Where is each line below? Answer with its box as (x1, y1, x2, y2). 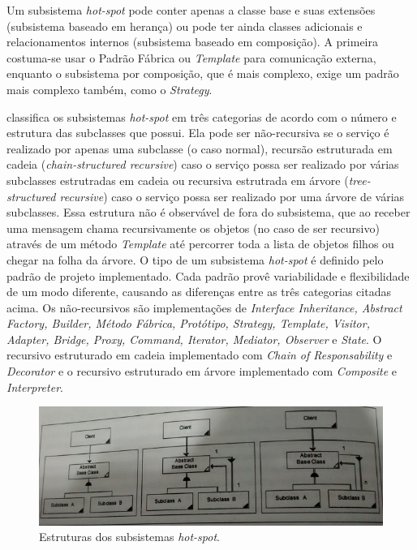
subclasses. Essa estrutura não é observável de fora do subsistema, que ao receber (6, 204, 411, 221)
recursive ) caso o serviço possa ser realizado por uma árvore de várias (59, 187, 405, 204)
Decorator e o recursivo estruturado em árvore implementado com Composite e (6, 363, 398, 380)
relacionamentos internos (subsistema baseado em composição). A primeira (6, 33, 378, 50)
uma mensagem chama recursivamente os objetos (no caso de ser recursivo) (6, 219, 380, 236)
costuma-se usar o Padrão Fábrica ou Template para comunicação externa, (6, 49, 376, 66)
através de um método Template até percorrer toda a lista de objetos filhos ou (6, 235, 394, 252)
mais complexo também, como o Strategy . (6, 80, 213, 97)
